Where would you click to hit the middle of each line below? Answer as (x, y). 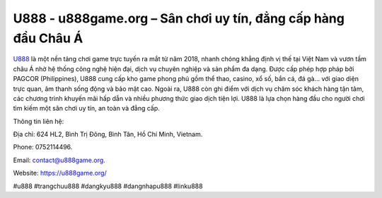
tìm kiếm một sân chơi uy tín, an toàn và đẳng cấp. (87, 109)
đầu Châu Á (48, 38)
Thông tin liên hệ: (39, 121)
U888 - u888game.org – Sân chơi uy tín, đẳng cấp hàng (179, 18)
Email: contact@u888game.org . (59, 160)
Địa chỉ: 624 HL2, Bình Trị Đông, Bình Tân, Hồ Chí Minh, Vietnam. (108, 135)
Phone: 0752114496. (43, 147)
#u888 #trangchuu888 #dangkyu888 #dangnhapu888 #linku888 (108, 186)
